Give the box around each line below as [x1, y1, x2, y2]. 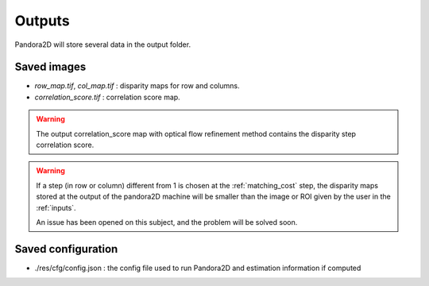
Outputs [14, 12, 71, 29]
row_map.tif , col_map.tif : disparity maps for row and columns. [34, 81, 240, 91]
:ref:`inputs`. [36, 203, 76, 212]
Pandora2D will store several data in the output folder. [14, 40, 191, 49]
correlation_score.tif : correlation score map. [34, 92, 180, 102]
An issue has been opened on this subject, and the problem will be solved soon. [36, 217, 298, 226]
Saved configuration [14, 242, 118, 256]
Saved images [14, 60, 87, 74]
